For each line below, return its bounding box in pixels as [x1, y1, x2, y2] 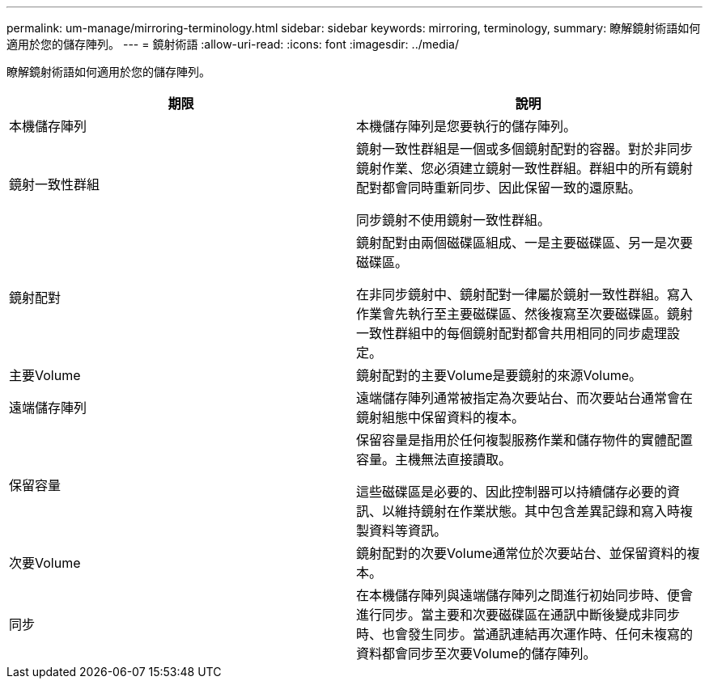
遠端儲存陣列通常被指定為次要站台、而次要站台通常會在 [356, 390, 694, 406]
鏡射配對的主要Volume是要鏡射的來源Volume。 [356, 367, 643, 383]
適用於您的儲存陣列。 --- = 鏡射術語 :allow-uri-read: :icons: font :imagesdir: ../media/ [6, 37, 460, 51]
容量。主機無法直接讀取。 [356, 451, 512, 467]
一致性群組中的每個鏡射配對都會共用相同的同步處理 [356, 325, 668, 341]
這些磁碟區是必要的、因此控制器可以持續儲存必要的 [356, 484, 668, 500]
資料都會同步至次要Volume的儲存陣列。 [356, 645, 596, 662]
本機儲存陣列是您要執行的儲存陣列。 [356, 118, 577, 134]
